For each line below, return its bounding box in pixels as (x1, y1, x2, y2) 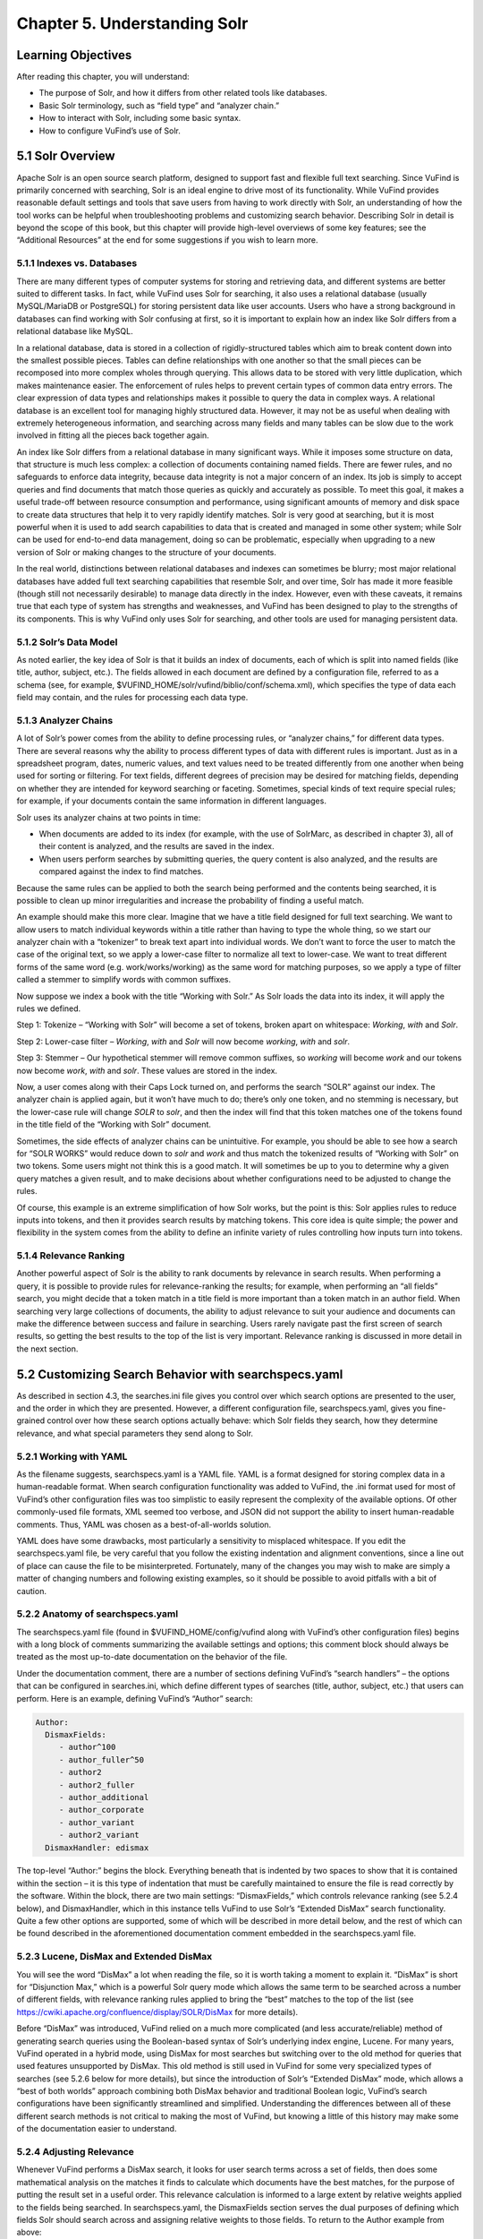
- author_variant (58, 1817, 135, 1827)
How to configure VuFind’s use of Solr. (38, 125, 181, 136)
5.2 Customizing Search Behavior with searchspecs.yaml (16, 1367, 343, 1382)
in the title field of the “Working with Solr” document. (16, 1119, 212, 1130)
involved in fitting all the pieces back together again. (16, 430, 209, 441)
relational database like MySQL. (16, 326, 133, 337)
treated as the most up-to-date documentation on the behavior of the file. (16, 1651, 288, 1662)
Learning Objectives (16, 47, 132, 63)
